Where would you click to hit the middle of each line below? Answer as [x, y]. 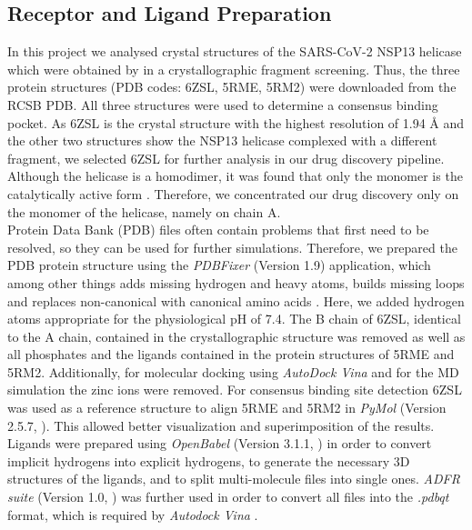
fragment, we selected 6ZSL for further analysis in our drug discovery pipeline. [226, 158]
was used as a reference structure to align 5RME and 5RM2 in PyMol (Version [227, 408]
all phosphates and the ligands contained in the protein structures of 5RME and [231, 354]
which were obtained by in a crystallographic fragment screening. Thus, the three [234, 69]
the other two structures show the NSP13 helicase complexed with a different [222, 140]
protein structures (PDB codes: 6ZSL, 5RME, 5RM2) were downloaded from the [232, 87]
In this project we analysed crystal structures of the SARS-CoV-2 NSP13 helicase [235, 51]
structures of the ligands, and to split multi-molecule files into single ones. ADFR [234, 479]
